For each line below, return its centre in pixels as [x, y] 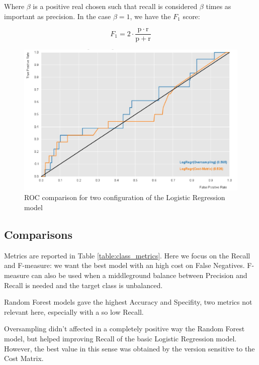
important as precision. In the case [58, 16]
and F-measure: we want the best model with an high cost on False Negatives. [124, 265]
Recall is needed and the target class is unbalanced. [83, 285]
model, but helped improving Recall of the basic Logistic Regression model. [120, 338]
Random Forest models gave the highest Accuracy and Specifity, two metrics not [128, 302]
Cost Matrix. [24, 358]
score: [191, 16]
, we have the [150, 16]
